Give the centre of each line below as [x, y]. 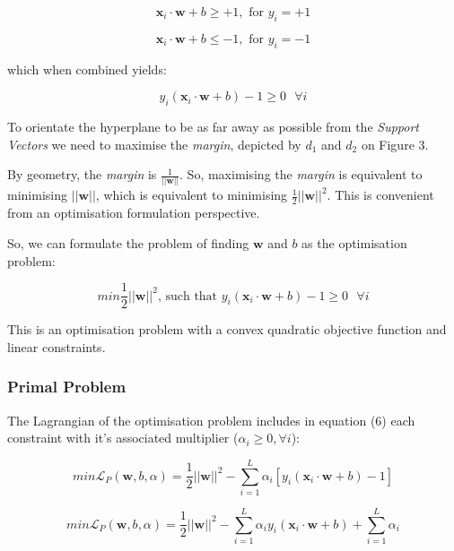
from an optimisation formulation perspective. [134, 213]
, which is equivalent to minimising [192, 195]
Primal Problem [67, 387]
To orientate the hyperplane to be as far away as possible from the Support [213, 126]
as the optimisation [354, 242]
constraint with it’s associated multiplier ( [123, 438]
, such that [188, 296]
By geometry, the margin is [82, 174]
